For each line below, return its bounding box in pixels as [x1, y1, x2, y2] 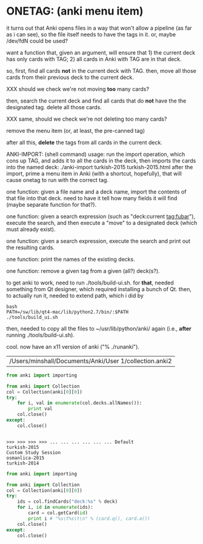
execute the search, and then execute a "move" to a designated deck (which [6, 219, 198, 226]
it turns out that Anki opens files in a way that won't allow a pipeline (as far [6, 24, 192, 32]
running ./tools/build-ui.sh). [6, 331, 75, 338]
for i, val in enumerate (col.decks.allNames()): [17, 400, 142, 406]
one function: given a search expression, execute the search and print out [6, 237, 191, 244]
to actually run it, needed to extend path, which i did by [6, 292, 144, 299]
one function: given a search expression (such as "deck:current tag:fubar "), [6, 212, 196, 220]
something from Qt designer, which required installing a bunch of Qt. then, [6, 285, 192, 292]
